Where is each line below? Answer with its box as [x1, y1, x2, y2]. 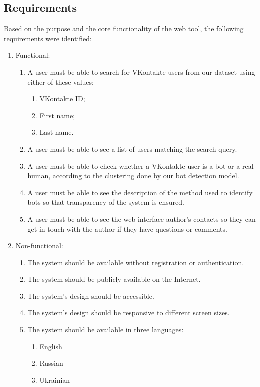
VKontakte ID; [39, 93, 85, 104]
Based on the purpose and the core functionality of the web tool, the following [4, 23, 244, 34]
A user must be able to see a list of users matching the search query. [27, 143, 237, 154]
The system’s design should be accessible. [27, 290, 154, 301]
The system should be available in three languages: [27, 324, 184, 335]
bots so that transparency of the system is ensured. [27, 197, 184, 207]
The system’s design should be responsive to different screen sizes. [27, 307, 230, 318]
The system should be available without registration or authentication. [27, 257, 244, 267]
